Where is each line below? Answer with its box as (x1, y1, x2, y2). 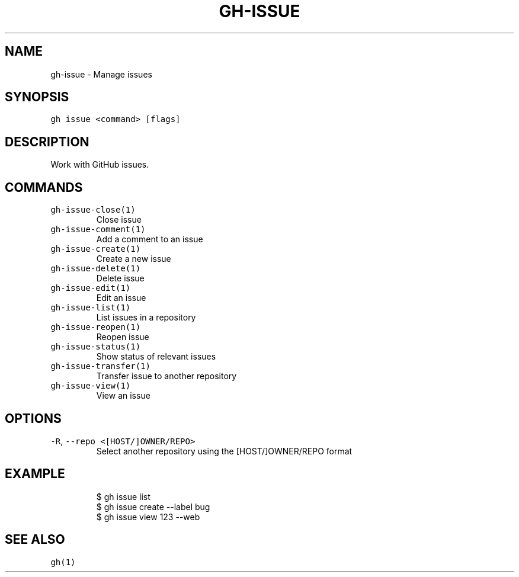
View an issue (96, 390, 150, 401)
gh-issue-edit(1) (50, 283, 131, 293)
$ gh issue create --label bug (96, 501, 210, 512)
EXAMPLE (5, 466, 65, 482)
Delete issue (96, 273, 145, 284)
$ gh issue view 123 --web (96, 511, 200, 522)
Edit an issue (96, 293, 146, 303)
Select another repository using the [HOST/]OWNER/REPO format (96, 445, 353, 456)
